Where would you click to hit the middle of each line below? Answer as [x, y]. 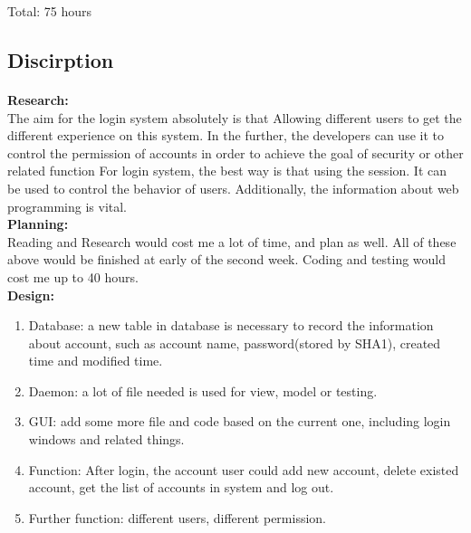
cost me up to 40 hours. [73, 276]
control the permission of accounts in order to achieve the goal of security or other [235, 152]
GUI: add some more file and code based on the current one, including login [240, 421]
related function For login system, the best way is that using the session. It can [227, 171]
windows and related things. [106, 439]
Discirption [61, 59]
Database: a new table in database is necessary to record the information [231, 325]
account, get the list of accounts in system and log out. [181, 487]
